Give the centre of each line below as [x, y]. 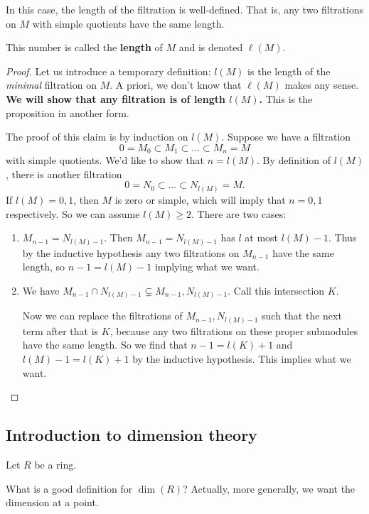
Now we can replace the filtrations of [102, 316]
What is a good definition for [69, 488]
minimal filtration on [51, 85]
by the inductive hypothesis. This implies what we [242, 359]
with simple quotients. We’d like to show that [105, 160]
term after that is [60, 330]
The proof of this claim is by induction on [97, 137]
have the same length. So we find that [105, 345]
